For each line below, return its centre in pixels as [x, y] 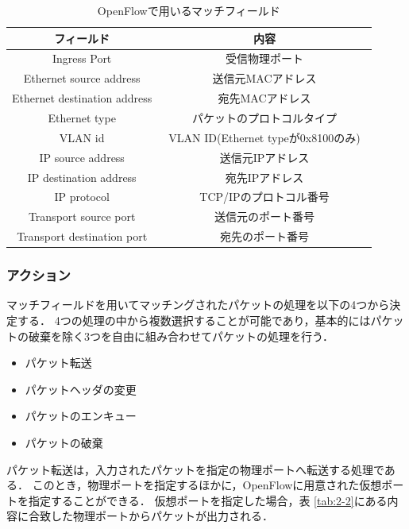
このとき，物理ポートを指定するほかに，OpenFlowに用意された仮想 [207, 485]
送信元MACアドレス [264, 78]
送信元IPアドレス [264, 157]
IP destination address [82, 177]
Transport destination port [82, 236]
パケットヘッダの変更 [81, 389]
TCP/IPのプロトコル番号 [264, 197]
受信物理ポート [264, 58]
